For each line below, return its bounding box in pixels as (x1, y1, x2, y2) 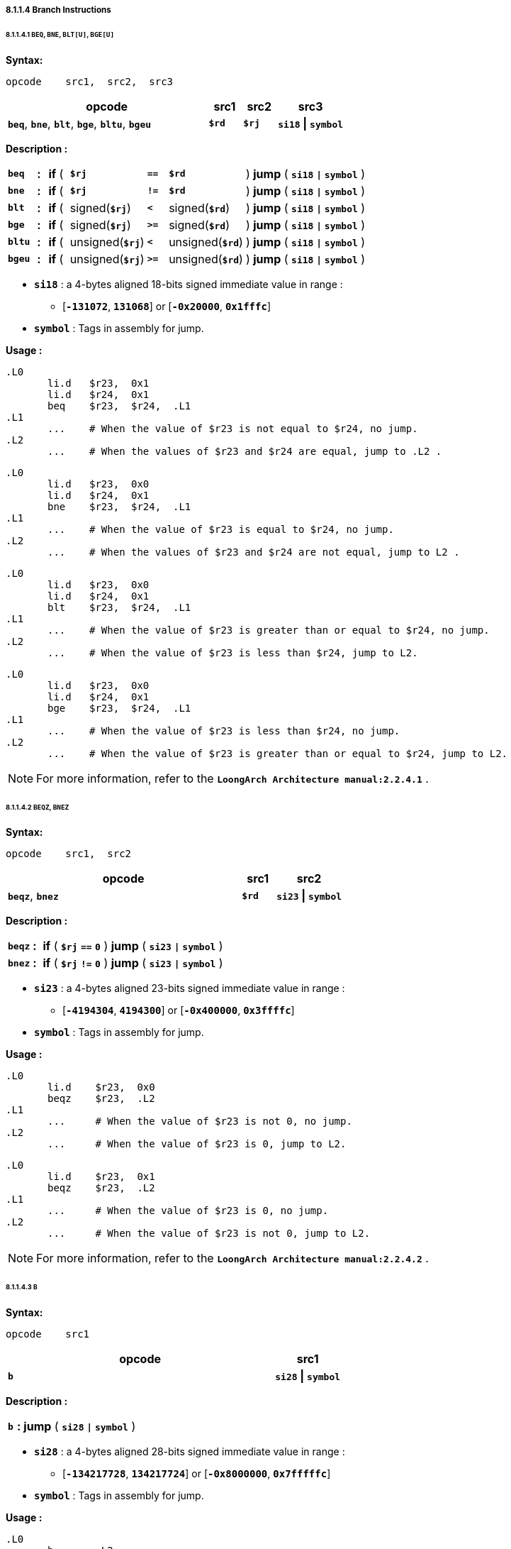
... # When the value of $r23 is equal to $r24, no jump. (47, 523, 394, 535)
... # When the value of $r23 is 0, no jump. (47, 1205, 329, 1217)
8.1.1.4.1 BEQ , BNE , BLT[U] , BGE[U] (6, 30, 115, 38)
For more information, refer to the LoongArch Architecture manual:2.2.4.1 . (36, 771, 429, 785)
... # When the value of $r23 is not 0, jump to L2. (47, 1228, 371, 1240)
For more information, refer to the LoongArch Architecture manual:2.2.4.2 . (36, 1251, 429, 1266)
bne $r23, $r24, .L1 (47, 500, 191, 512)
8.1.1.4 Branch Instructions (6, 5, 111, 15)
